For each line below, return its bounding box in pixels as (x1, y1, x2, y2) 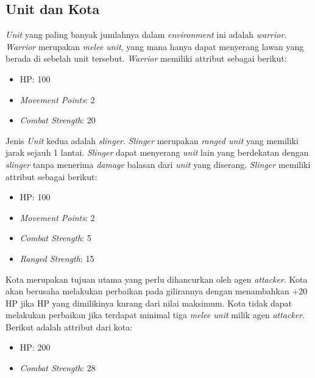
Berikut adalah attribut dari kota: (5, 320, 133, 333)
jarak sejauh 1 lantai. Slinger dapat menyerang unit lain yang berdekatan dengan (5, 146, 309, 159)
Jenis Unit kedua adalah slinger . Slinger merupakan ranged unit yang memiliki (5, 134, 299, 147)
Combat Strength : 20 (19, 114, 96, 126)
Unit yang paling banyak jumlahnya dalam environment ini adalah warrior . (5, 28, 287, 41)
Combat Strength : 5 (19, 231, 91, 244)
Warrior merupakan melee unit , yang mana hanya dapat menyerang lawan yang (5, 40, 304, 53)
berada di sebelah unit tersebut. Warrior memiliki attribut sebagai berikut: (5, 52, 287, 65)
